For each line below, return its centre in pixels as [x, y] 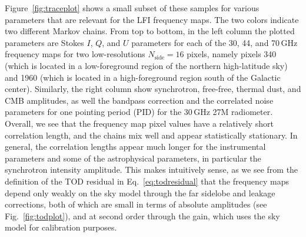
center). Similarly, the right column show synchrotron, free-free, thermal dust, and [153, 89]
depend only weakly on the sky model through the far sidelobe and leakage [140, 192]
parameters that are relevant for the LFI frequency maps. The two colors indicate [152, 19]
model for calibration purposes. [61, 227]
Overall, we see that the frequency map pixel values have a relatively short [139, 123]
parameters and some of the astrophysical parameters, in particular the [133, 158]
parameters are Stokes [44, 42]
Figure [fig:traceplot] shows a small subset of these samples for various [132, 8]
